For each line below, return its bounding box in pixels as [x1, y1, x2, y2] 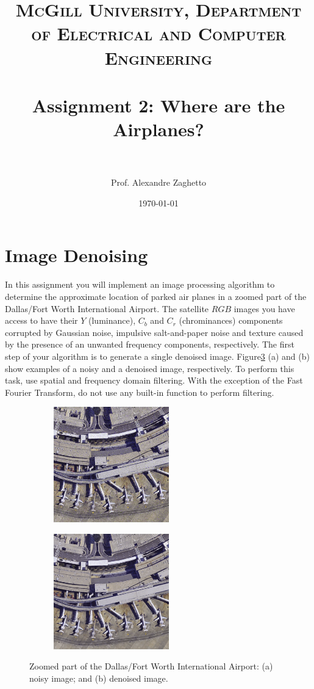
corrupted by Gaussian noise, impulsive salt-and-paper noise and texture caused [5, 326, 304, 338]
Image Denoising [5, 242, 148, 268]
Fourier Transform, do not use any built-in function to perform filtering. [5, 385, 274, 398]
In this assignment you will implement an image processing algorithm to [5, 278, 275, 291]
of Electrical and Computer [31, 21, 286, 46]
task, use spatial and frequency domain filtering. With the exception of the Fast [5, 374, 303, 387]
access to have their [5, 314, 78, 327]
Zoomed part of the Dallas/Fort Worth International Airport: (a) [29, 660, 273, 673]
